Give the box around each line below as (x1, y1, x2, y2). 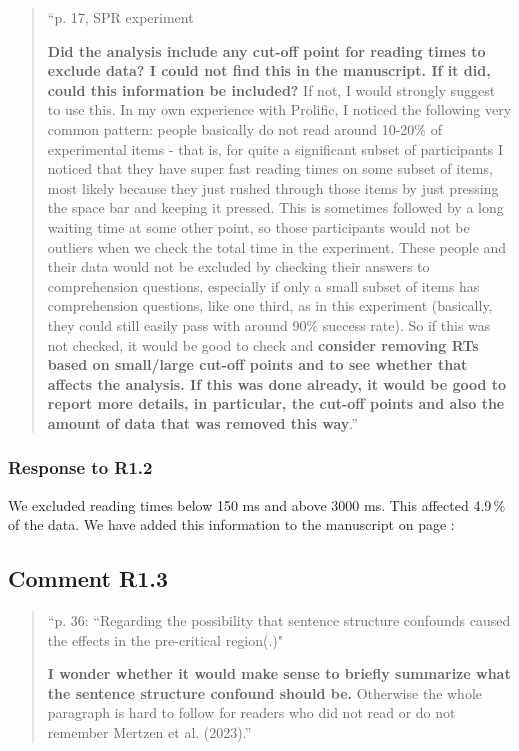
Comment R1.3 (8, 563, 168, 594)
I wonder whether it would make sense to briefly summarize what (47, 663, 511, 684)
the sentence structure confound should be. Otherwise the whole (47, 682, 483, 703)
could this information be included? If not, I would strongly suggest (47, 79, 496, 100)
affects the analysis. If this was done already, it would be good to (47, 373, 507, 394)
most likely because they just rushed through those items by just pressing (47, 177, 499, 198)
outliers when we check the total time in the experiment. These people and (47, 236, 507, 257)
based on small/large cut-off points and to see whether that (47, 354, 468, 375)
